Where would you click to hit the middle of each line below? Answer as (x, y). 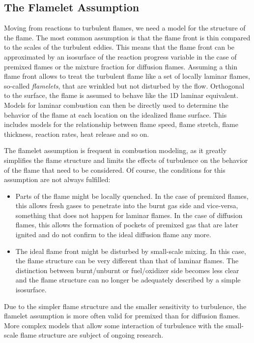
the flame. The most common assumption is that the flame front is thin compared (127, 37)
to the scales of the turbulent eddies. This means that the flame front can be (119, 47)
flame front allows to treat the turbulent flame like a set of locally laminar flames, (127, 76)
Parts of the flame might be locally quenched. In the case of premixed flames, (132, 196)
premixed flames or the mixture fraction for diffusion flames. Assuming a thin (121, 66)
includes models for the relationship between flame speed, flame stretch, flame (121, 124)
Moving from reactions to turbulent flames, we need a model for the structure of (125, 28)
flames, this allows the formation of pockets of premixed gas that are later (127, 225)
